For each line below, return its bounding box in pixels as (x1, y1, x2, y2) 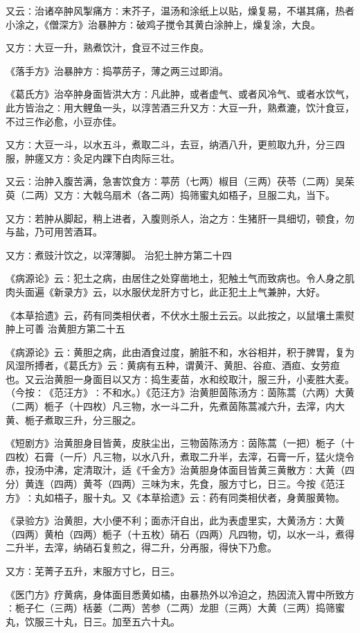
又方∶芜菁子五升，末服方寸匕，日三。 (6, 564, 180, 578)
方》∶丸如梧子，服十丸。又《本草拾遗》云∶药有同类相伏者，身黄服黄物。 (6, 490, 345, 504)
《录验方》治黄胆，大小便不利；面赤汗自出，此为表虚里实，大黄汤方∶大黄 (6, 513, 345, 528)
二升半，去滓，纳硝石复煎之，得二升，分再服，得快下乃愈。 (6, 540, 277, 555)
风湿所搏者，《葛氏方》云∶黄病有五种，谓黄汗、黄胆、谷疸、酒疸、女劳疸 (6, 358, 340, 373)
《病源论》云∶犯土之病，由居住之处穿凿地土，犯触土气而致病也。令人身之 (6, 271, 345, 285)
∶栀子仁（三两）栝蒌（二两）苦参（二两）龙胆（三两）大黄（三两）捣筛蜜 (6, 600, 345, 615)
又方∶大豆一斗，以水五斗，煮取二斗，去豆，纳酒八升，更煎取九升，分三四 (6, 137, 345, 152)
